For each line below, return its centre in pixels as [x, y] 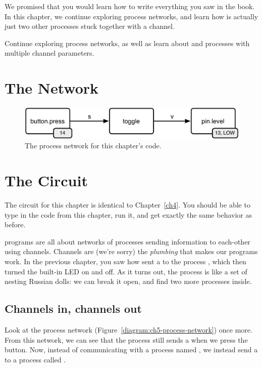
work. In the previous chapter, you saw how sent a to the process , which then [125, 261]
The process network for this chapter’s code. [93, 146]
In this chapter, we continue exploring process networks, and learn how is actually [132, 16]
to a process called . [35, 359]
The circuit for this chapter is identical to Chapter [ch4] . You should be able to [127, 205]
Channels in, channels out [73, 309]
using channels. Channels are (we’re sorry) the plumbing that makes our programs [131, 251]
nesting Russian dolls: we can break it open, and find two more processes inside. [128, 281]
